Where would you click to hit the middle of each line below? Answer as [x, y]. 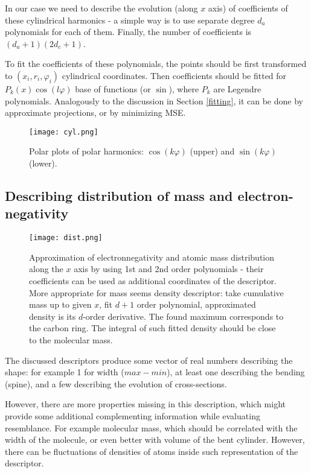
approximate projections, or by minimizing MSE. [95, 113]
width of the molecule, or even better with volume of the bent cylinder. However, [155, 440]
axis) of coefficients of [248, 8]
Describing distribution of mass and [119, 195]
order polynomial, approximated [196, 304]
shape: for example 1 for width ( [65, 372]
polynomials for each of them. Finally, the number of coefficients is [128, 32]
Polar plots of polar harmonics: [86, 151]
